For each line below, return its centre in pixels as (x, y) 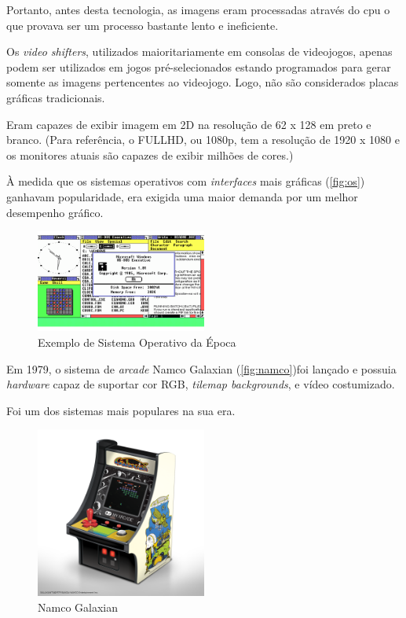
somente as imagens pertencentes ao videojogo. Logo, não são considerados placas (203, 82)
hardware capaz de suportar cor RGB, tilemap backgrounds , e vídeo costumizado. (201, 384)
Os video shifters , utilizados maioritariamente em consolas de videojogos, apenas (199, 51)
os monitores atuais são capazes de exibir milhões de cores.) (150, 154)
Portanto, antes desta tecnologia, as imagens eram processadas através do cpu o (198, 9)
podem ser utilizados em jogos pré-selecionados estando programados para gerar (199, 66)
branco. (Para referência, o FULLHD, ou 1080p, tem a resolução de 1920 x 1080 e (203, 140)
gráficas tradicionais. (56, 97)
